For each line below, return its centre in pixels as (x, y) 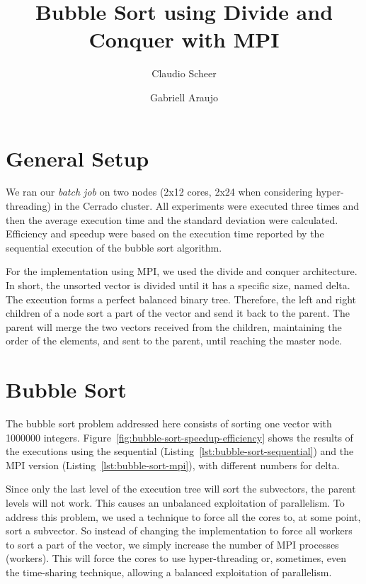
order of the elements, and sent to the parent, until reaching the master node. (174, 341)
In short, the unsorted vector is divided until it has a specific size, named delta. (178, 285)
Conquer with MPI (184, 39)
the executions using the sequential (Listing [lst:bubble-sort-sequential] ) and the (180, 451)
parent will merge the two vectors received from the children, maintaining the (174, 326)
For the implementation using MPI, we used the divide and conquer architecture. (182, 271)
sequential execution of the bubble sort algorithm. (114, 247)
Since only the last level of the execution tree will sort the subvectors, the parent (181, 489)
